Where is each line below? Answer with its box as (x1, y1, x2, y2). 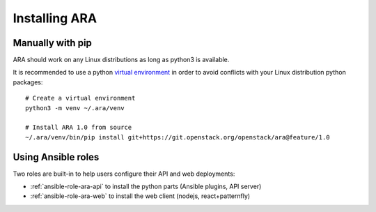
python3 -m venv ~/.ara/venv (25, 104, 125, 112)
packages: (13, 77, 43, 86)
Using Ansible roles (13, 151, 100, 163)
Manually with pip (13, 37, 92, 49)
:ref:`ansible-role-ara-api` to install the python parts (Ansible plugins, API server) (30, 182, 262, 191)
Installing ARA (13, 10, 97, 26)
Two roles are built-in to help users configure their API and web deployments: (13, 169, 235, 178)
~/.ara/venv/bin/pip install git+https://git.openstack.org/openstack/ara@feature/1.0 (25, 133, 330, 141)
